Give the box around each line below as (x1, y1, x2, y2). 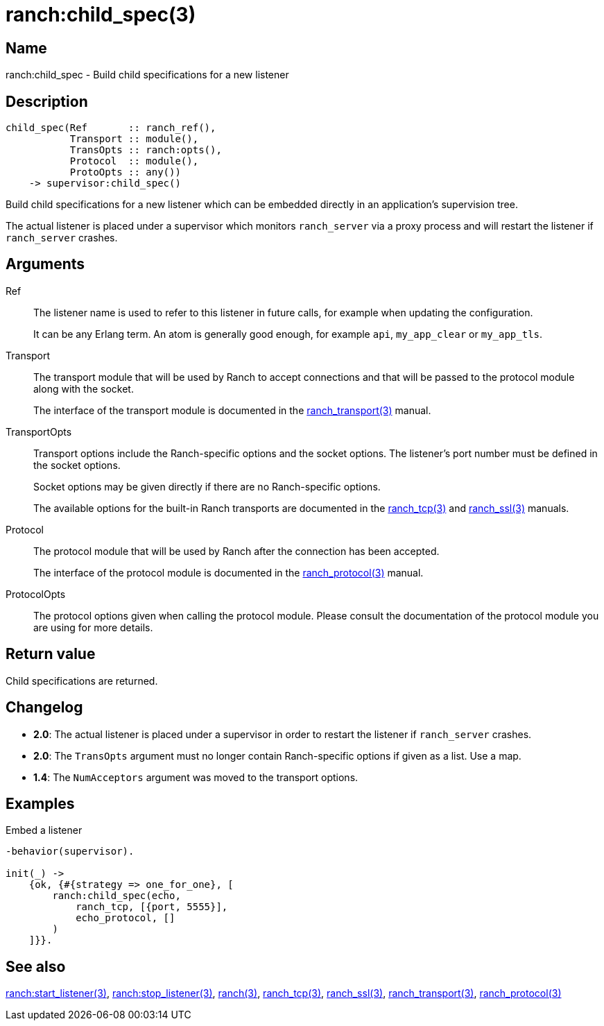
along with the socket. (33, 382, 134, 395)
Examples (6, 794, 75, 812)
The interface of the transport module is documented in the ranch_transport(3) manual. (33, 404, 431, 416)
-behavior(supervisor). (6, 846, 135, 857)
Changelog (6, 699, 83, 717)
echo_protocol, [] (76, 912, 175, 924)
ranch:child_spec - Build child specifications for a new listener (6, 69, 289, 81)
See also (6, 957, 66, 975)
